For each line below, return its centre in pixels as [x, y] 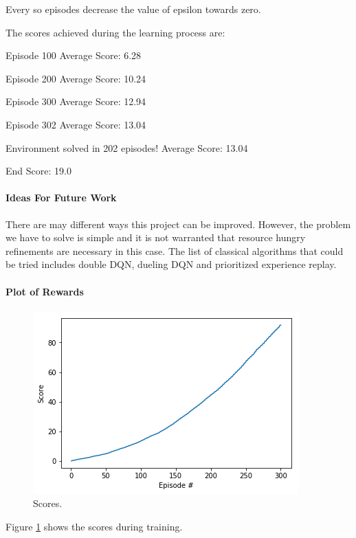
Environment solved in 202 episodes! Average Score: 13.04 [127, 147]
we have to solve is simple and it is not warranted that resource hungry [156, 237]
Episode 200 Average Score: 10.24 [76, 78]
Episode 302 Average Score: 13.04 [76, 124]
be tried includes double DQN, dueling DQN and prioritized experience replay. [171, 264]
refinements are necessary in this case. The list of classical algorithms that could [175, 250]
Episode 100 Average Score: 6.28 [74, 55]
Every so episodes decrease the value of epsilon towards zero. [133, 9]
